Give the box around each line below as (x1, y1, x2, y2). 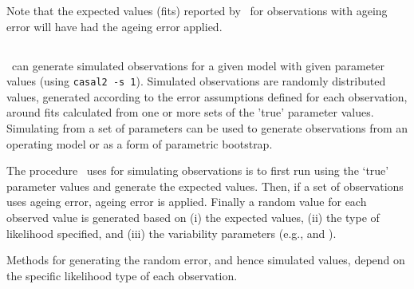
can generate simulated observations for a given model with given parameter (11, 57, 385, 73)
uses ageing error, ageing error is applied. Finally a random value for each (6, 193, 367, 210)
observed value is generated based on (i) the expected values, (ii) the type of (6, 208, 380, 225)
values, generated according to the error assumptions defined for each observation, (6, 88, 408, 105)
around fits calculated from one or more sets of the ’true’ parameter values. (6, 104, 374, 121)
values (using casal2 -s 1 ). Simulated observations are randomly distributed (6, 73, 386, 89)
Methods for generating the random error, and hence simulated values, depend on (6, 251, 405, 268)
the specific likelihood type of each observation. (6, 267, 238, 283)
